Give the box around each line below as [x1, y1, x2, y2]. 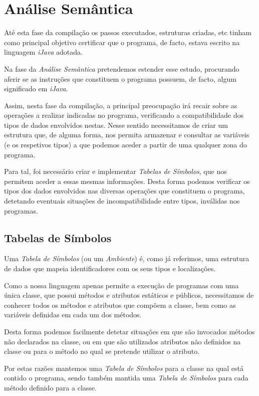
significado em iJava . [4, 83, 68, 94]
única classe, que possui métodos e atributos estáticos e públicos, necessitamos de [4, 290, 254, 300]
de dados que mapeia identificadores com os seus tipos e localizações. [4, 263, 216, 274]
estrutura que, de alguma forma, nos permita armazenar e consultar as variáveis [4, 129, 249, 140]
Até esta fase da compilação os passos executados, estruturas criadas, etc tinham [4, 27, 251, 38]
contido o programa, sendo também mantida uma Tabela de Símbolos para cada [4, 372, 248, 383]
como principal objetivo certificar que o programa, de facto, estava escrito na [4, 37, 240, 47]
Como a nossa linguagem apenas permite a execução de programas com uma [4, 280, 239, 290]
